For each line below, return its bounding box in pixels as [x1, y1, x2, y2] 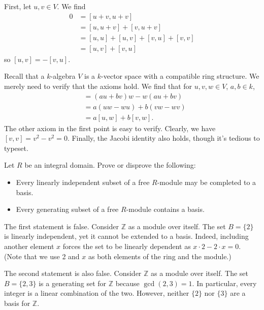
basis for [4, 297, 30, 308]
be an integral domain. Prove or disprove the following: [24, 160, 196, 170]
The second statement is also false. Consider [4, 268, 142, 278]
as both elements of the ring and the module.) [88, 251, 232, 261]
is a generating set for [39, 277, 107, 288]
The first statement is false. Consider [4, 221, 119, 231]
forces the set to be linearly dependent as [62, 240, 191, 251]
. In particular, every [192, 277, 257, 288]
